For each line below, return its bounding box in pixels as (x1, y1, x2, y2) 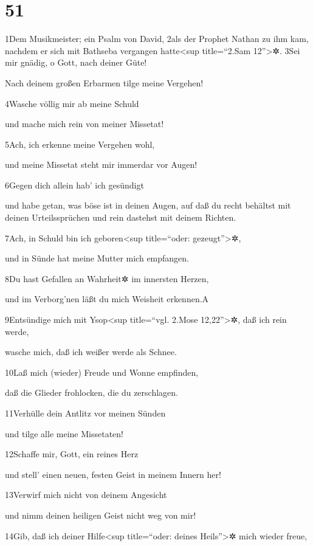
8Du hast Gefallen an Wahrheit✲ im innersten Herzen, (5, 272, 209, 285)
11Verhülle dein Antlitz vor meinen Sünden (5, 407, 166, 419)
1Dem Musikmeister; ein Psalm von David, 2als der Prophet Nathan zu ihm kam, (5, 32, 309, 45)
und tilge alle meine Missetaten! (5, 427, 123, 440)
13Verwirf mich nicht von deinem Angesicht (5, 488, 167, 501)
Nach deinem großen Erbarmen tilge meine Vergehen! (5, 76, 204, 89)
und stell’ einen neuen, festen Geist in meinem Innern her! (5, 468, 221, 480)
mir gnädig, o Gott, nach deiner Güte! (5, 56, 147, 69)
